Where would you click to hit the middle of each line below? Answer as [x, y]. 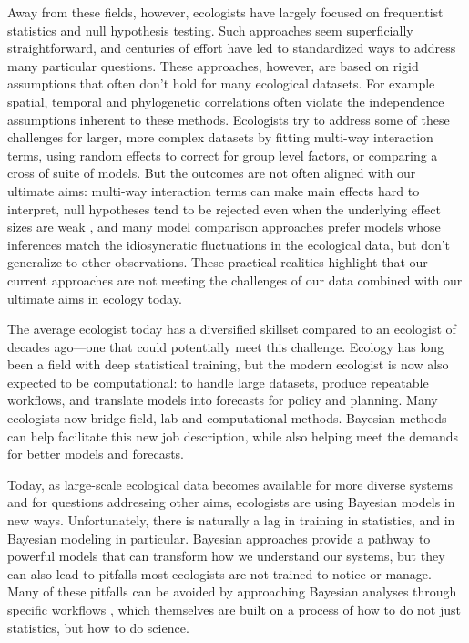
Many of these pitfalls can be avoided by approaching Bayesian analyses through [232, 591]
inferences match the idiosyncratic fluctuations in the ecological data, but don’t [229, 244]
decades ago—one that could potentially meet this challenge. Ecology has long [226, 346]
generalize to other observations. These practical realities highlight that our [218, 262]
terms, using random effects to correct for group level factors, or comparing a [223, 155]
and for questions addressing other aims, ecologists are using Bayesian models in [231, 502]
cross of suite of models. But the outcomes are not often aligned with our [212, 173]
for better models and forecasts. [96, 454]
